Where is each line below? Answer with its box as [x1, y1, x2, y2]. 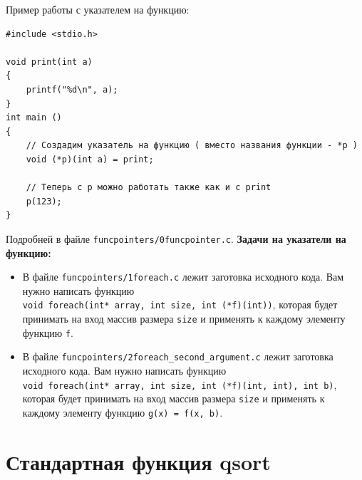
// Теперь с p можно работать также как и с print [26, 182, 271, 193]
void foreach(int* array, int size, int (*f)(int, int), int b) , [22, 377, 337, 392]
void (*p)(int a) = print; [26, 154, 154, 165]
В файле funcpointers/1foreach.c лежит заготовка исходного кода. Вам [22, 269, 344, 284]
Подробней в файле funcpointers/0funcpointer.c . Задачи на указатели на [6, 231, 346, 246]
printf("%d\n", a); [26, 84, 118, 95]
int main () [6, 113, 62, 123]
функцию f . [22, 325, 73, 340]
